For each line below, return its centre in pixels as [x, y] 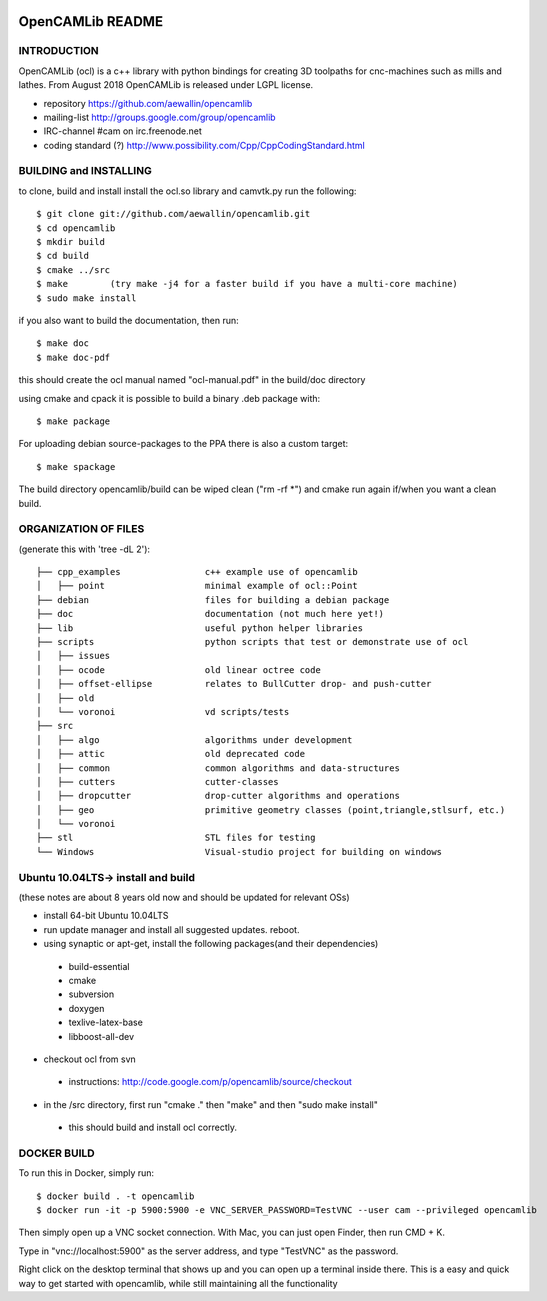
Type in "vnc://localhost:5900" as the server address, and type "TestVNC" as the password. [208, 1251]
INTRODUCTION [58, 51]
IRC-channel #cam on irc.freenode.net [122, 131]
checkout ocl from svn [90, 1059]
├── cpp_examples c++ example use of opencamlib [197, 572]
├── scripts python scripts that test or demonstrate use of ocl [252, 641]
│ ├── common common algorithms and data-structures [218, 768]
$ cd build [63, 256]
